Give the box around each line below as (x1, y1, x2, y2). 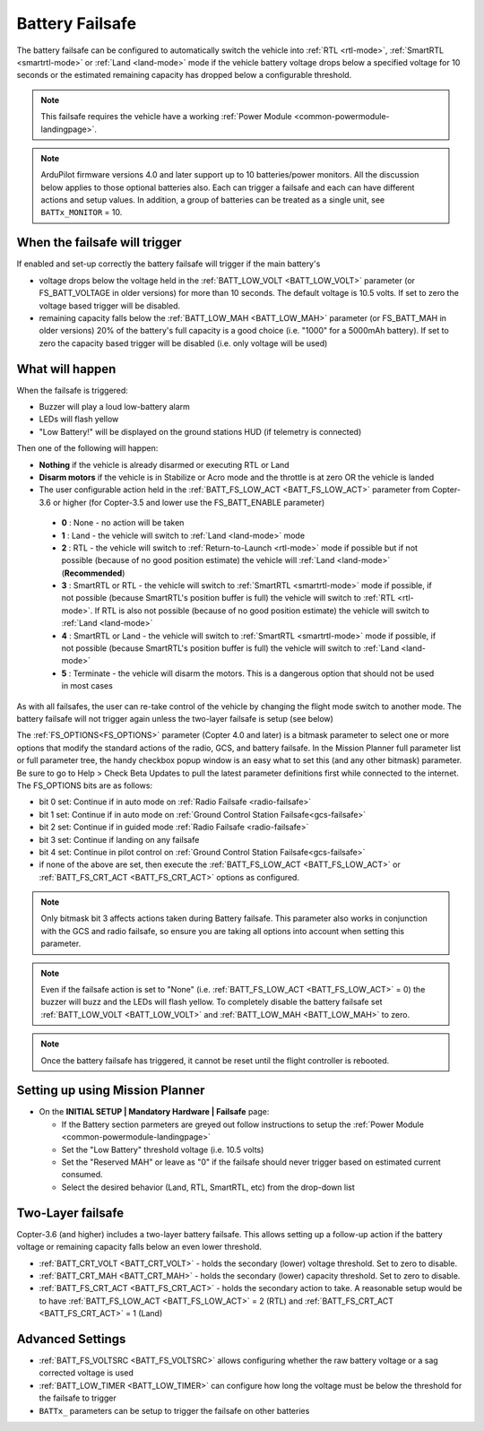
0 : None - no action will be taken (61, 517, 185, 528)
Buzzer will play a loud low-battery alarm (39, 402, 190, 412)
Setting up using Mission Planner (16, 1083, 205, 1098)
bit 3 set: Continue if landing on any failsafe (39, 834, 200, 845)
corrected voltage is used (39, 1367, 134, 1378)
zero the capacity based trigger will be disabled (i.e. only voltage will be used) (39, 337, 328, 349)
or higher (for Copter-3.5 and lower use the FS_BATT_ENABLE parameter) (52, 497, 325, 507)
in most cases (61, 681, 114, 691)
